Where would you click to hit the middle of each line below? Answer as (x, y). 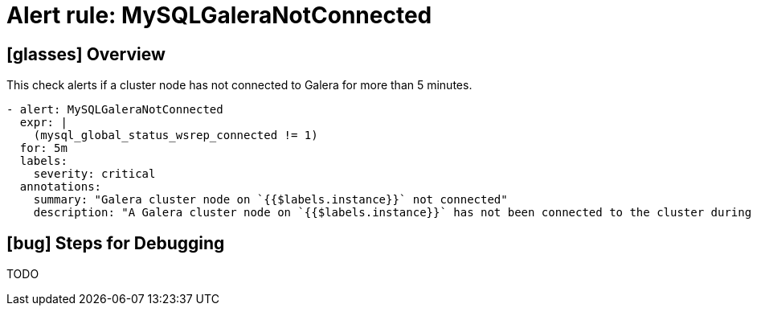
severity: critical (94, 174)
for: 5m (43, 148)
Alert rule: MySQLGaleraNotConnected (219, 15)
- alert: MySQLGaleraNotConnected (115, 110)
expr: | (43, 123)
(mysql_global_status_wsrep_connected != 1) (176, 135)
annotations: (61, 187)
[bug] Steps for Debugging (116, 243)
